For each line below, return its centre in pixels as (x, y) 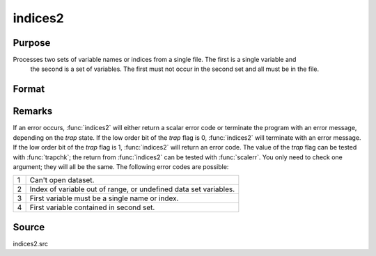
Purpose (32, 43)
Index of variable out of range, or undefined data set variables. (132, 189)
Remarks (33, 111)
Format (29, 89)
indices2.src (31, 243)
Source (29, 227)
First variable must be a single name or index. (104, 198)
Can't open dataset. (62, 180)
